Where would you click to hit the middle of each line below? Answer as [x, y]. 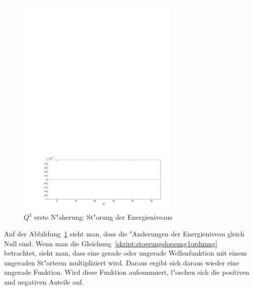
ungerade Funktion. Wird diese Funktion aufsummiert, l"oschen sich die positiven [127, 272]
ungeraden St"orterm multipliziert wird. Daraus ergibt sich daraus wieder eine [122, 262]
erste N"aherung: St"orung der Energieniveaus [103, 217]
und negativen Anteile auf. [44, 281]
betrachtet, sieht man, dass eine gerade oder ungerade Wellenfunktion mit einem [126, 253]
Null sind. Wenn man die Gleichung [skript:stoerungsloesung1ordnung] [111, 243]
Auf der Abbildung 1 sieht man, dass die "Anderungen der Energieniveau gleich [124, 233]
